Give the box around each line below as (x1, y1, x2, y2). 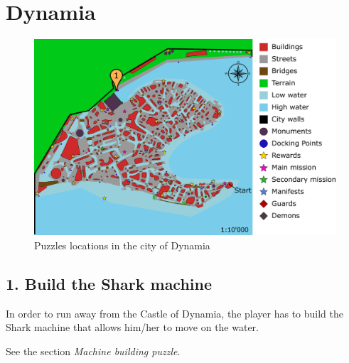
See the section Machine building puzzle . (6, 343, 181, 358)
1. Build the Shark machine (6, 272, 213, 294)
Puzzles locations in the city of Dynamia (34, 237, 210, 252)
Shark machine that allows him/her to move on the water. (6, 320, 259, 335)
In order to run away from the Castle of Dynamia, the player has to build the (6, 305, 343, 320)
